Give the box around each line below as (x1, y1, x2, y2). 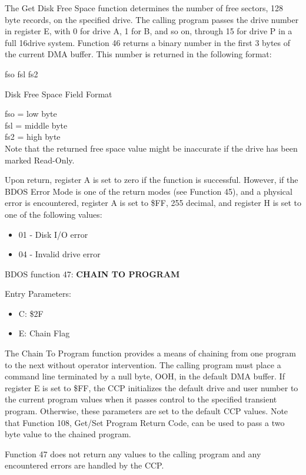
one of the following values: (5, 208, 102, 220)
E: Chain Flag (18, 327, 70, 339)
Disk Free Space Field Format (5, 87, 112, 100)
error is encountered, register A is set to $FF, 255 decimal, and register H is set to (5, 196, 301, 209)
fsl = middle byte (5, 119, 68, 131)
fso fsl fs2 (5, 67, 38, 80)
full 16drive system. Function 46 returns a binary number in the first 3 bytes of (5, 36, 291, 48)
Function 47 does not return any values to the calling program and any (5, 447, 261, 460)
